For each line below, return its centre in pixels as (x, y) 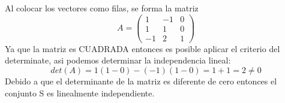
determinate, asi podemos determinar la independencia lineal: (118, 60)
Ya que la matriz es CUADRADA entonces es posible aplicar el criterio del (142, 48)
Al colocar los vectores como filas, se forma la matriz (102, 8)
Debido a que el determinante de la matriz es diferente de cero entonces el (141, 81)
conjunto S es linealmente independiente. (80, 93)
